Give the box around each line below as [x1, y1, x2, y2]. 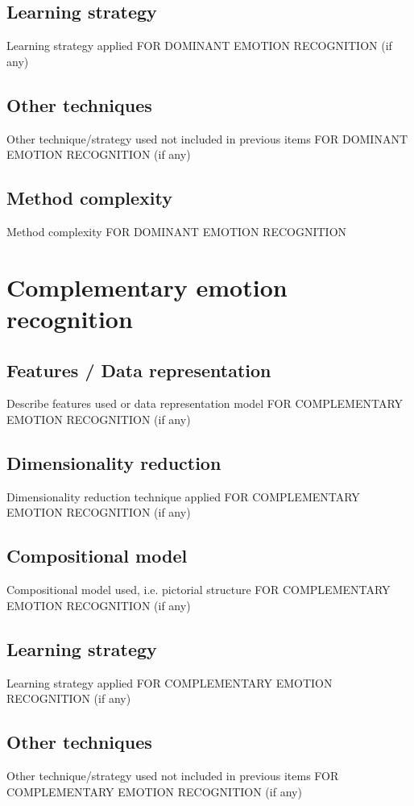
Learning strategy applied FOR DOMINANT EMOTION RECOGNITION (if [6, 37, 392, 54]
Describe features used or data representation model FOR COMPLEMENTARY [6, 395, 404, 412]
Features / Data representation [6, 357, 271, 382]
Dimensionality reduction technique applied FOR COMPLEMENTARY [6, 488, 360, 505]
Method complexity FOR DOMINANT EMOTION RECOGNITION [6, 222, 347, 239]
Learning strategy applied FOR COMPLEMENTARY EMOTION [6, 674, 333, 691]
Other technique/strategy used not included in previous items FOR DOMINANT [6, 130, 408, 147]
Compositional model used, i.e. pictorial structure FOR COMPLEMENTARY [6, 581, 391, 598]
